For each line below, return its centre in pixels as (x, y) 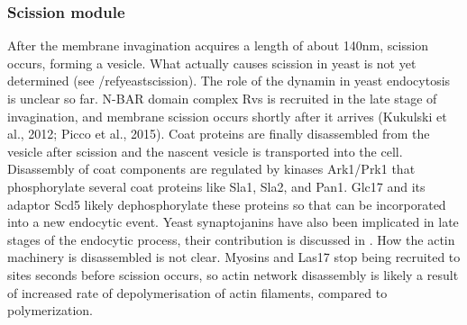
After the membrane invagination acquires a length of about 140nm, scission (218, 45)
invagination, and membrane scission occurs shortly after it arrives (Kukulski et (227, 116)
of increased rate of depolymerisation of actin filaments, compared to (197, 292)
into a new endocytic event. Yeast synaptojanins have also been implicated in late (233, 222)
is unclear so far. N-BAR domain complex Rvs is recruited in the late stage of (222, 98)
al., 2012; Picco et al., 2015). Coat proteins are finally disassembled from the (219, 134)
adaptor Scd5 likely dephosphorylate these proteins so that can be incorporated (227, 204)
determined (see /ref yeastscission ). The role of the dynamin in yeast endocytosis (229, 81)
